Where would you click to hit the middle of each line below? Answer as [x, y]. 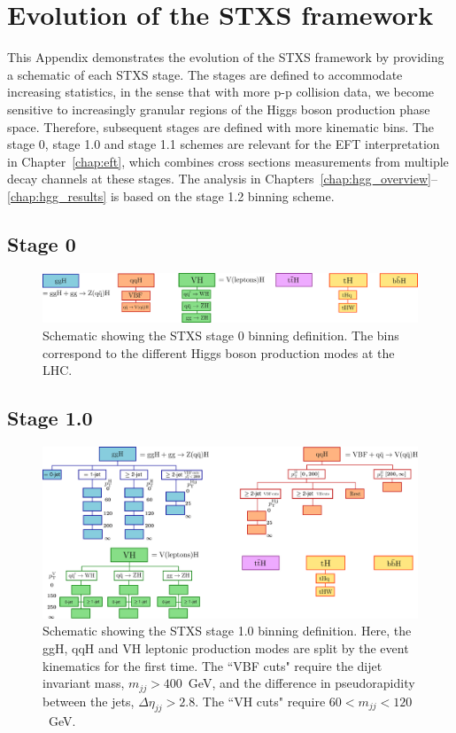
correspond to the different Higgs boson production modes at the [219, 352]
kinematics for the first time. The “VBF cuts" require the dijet [213, 665]
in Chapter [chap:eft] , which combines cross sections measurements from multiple [228, 161]
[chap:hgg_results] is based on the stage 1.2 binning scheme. [171, 195]
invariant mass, [84, 683]
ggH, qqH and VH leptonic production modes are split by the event [226, 647]
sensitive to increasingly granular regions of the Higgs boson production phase [219, 109]
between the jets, [89, 701]
